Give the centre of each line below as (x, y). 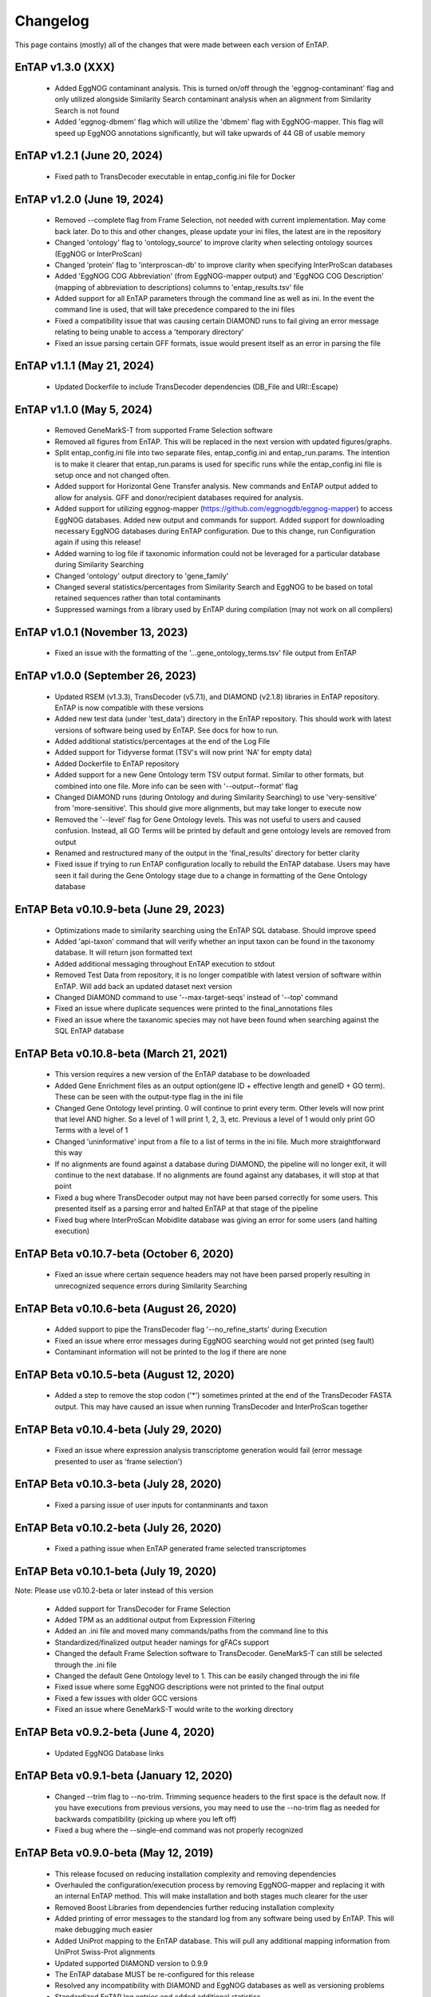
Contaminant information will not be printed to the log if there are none (170, 1352)
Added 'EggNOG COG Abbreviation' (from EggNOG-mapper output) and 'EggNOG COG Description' (219, 276)
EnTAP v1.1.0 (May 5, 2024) (84, 409)
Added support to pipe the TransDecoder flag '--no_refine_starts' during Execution (191, 1329)
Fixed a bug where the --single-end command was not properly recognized (179, 1830)
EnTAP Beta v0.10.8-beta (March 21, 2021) (121, 1053)
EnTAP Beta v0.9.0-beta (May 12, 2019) (114, 1853)
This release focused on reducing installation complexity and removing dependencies (196, 1874)
